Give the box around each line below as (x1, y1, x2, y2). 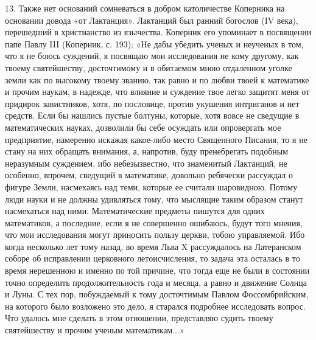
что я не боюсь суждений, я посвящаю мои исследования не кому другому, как (5, 49, 299, 62)
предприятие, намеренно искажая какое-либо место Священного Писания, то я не (5, 133, 307, 145)
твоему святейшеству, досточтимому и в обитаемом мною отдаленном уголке (5, 61, 292, 74)
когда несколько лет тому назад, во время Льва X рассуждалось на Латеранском (5, 240, 301, 252)
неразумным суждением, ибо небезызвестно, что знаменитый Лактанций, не (5, 156, 287, 169)
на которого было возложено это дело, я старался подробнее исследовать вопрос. (5, 299, 306, 312)
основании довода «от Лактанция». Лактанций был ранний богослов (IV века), (5, 13, 298, 26)
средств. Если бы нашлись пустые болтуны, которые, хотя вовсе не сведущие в (5, 109, 300, 122)
